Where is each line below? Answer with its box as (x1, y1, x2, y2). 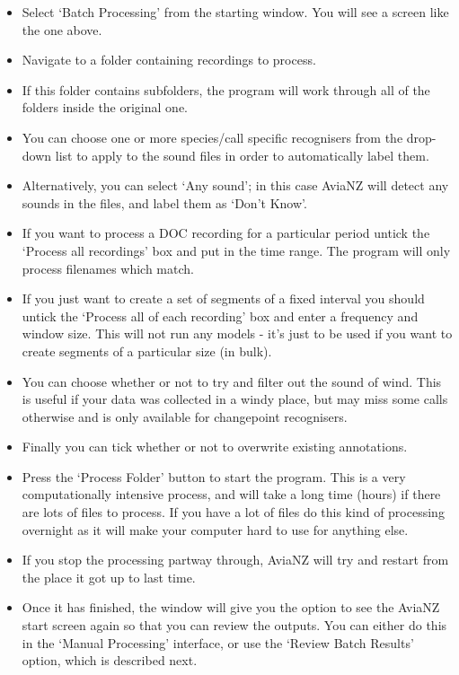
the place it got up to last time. (22, 567, 196, 586)
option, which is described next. (22, 651, 198, 670)
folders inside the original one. (22, 98, 188, 117)
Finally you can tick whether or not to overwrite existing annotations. (22, 437, 408, 456)
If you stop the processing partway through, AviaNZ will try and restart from (22, 550, 449, 569)
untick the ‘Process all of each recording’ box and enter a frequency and (22, 306, 419, 325)
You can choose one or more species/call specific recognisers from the (22, 127, 403, 146)
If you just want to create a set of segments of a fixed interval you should (22, 289, 425, 308)
